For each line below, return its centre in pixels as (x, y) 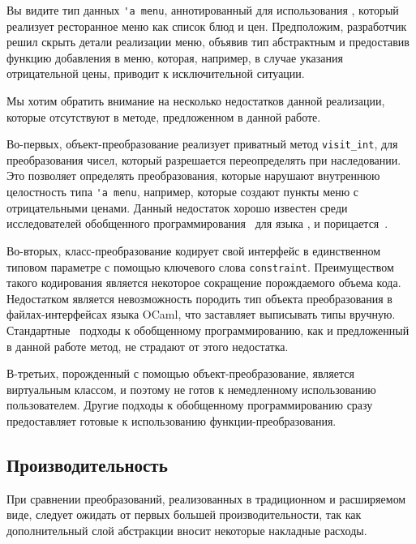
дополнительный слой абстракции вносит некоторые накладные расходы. (187, 530)
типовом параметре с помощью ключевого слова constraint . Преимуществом (200, 266)
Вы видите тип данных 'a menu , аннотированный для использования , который (203, 10)
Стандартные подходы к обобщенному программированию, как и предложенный (208, 330)
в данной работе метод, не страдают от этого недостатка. (148, 346)
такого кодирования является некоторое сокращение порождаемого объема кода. (204, 283)
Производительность (87, 464)
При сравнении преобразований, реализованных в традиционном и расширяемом (206, 498)
